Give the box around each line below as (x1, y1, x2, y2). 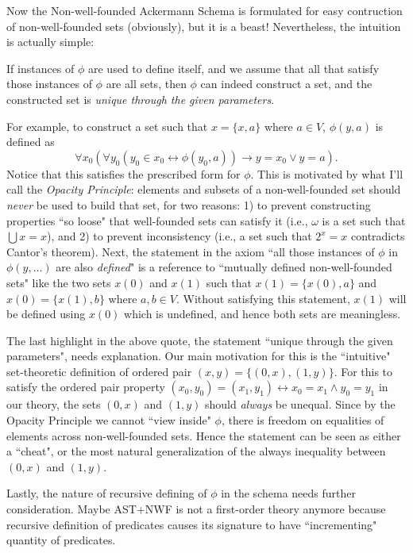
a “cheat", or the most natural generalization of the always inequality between (6, 443, 386, 459)
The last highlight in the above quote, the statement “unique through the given (6, 332, 393, 348)
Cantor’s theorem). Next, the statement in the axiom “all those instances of (6, 243, 375, 259)
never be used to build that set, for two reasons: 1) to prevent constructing (6, 196, 371, 213)
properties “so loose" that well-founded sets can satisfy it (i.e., (6, 212, 308, 228)
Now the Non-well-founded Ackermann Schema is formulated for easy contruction (6, 2, 403, 18)
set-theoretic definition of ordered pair (6, 363, 192, 379)
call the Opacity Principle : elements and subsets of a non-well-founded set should (6, 181, 401, 198)
